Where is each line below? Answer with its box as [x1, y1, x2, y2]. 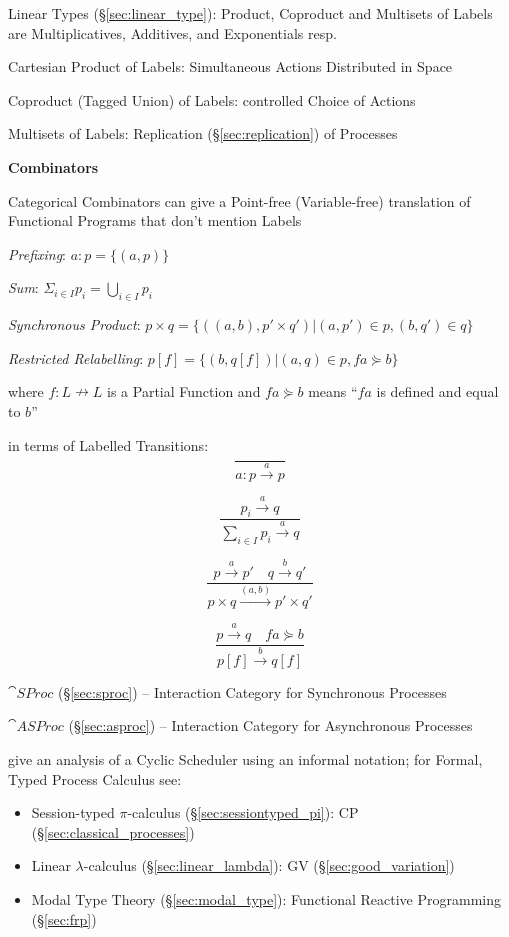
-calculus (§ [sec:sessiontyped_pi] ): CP [127, 802, 359, 823]
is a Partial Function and [107, 381, 261, 402]
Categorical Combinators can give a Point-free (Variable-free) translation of [8, 190, 471, 211]
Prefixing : [8, 243, 67, 264]
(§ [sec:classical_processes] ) [31, 821, 195, 842]
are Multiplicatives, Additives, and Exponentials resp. [8, 22, 337, 43]
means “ [308, 381, 358, 402]
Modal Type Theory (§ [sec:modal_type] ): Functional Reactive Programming [31, 889, 502, 910]
